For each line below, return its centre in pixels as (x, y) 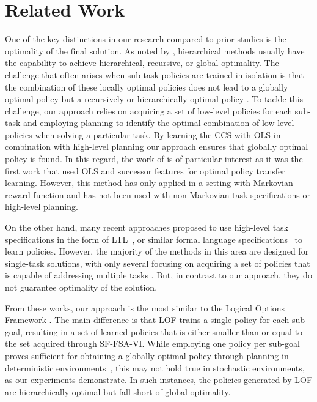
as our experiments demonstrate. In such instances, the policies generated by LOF (159, 380)
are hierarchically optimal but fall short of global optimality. (118, 391)
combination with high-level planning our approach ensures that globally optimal (157, 147)
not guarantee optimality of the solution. (81, 287)
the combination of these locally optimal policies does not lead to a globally (147, 87)
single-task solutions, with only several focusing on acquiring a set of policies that (158, 263)
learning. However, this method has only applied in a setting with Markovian (149, 183)
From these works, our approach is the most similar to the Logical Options (145, 307)
